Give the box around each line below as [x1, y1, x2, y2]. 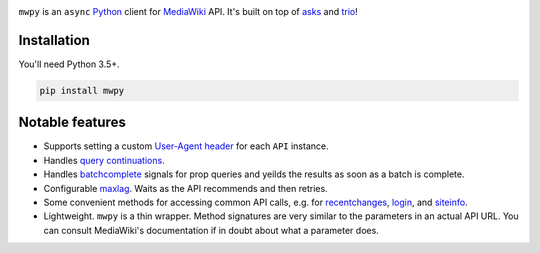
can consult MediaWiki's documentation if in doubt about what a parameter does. [43, 224, 379, 236]
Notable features [18, 114, 127, 131]
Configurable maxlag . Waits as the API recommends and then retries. [43, 182, 329, 194]
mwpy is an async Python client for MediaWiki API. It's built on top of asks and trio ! [18, 6, 359, 17]
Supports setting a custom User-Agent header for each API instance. [43, 140, 329, 152]
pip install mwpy [39, 85, 125, 96]
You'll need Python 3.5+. [18, 58, 120, 70]
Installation [18, 31, 90, 49]
